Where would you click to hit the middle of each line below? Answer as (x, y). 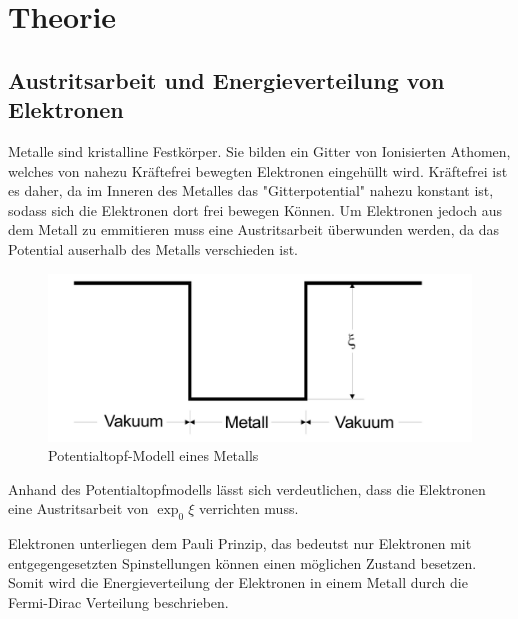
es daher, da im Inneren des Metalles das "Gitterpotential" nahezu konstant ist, (251, 190)
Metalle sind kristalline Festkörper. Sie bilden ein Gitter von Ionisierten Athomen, (259, 150)
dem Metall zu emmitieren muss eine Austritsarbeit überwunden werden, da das (253, 229)
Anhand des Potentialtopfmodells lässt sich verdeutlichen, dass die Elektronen (247, 488)
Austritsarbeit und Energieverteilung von (226, 79)
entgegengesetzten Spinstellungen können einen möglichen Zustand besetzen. (242, 562)
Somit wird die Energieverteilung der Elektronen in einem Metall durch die (238, 582)
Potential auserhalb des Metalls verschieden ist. (153, 248)
